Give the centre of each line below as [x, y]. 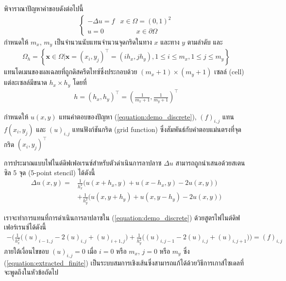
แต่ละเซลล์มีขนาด [25, 82]
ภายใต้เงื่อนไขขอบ [26, 251]
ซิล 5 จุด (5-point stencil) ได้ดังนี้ [50, 172]
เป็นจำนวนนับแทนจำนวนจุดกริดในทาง [103, 41]
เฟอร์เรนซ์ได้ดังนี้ [25, 227]
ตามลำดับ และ [205, 41]
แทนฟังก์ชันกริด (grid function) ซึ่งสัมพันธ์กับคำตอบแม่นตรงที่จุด [157, 129]
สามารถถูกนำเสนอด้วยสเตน [210, 163]
